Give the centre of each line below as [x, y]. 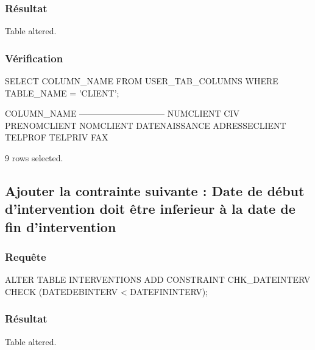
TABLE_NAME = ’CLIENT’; [62, 93]
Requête [26, 257]
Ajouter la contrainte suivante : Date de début [155, 190]
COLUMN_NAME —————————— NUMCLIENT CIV [122, 113]
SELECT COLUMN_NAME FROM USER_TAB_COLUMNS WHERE [142, 81]
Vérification [34, 58]
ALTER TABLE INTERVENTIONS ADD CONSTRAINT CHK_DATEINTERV [158, 279]
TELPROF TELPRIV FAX [57, 137]
